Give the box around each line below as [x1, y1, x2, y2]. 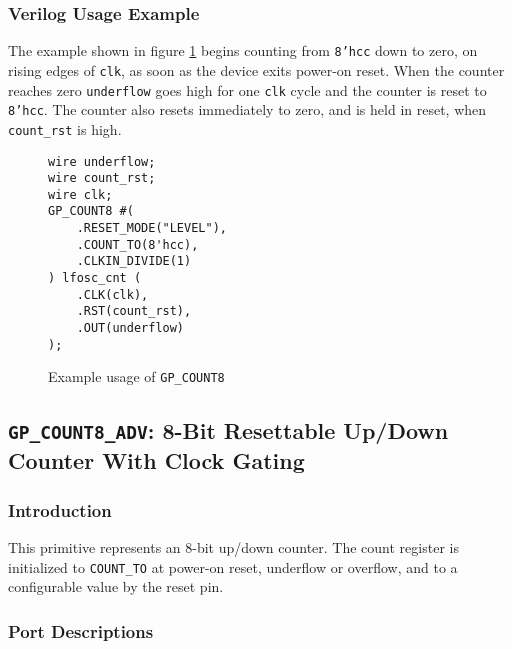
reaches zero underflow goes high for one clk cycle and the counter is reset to [8, 79, 487, 100]
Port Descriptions [8, 618, 154, 643]
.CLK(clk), [76, 287, 149, 302]
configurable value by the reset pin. [8, 576, 224, 597]
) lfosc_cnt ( [48, 271, 142, 286]
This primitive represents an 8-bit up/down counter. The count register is [8, 537, 459, 557]
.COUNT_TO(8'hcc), [76, 237, 199, 252]
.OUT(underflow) [76, 321, 185, 336]
